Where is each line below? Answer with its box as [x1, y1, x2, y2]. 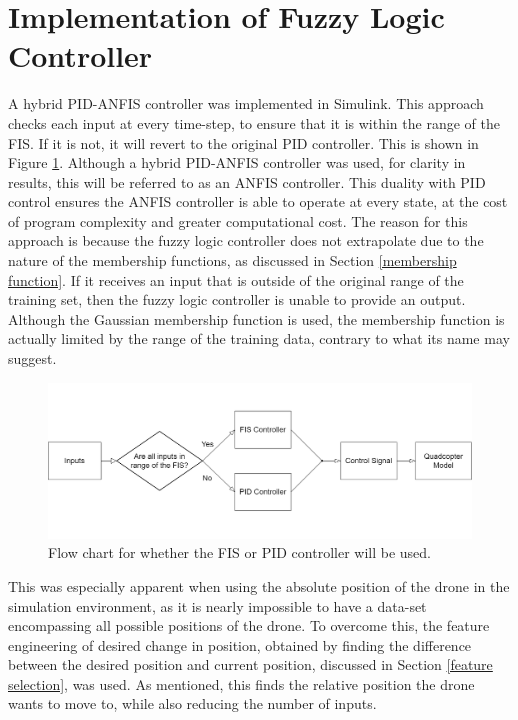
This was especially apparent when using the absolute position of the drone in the [8, 575, 510, 596]
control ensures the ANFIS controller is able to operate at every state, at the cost [8, 191, 508, 212]
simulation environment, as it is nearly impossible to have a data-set [8, 595, 427, 616]
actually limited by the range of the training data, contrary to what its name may [8, 328, 510, 349]
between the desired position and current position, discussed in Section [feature [8, 654, 493, 675]
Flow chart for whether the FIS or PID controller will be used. [48, 542, 431, 563]
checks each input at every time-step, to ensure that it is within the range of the [8, 112, 500, 133]
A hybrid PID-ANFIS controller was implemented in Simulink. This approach [8, 93, 484, 114]
